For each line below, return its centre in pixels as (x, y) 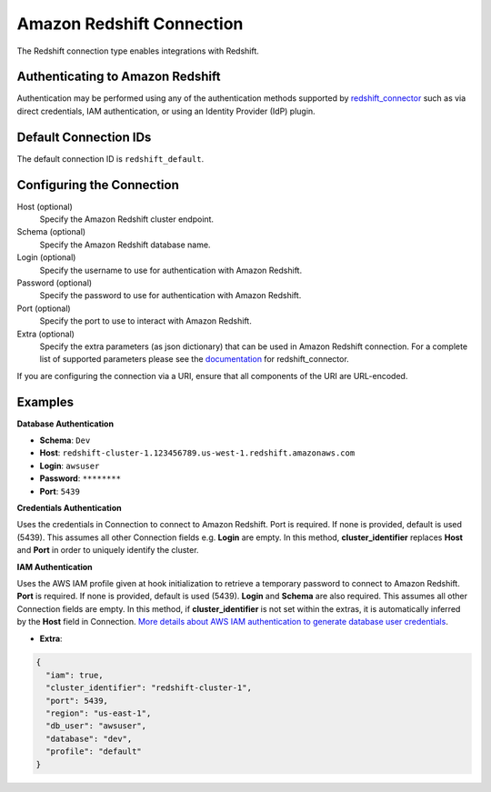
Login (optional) (46, 257)
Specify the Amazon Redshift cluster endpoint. (126, 219)
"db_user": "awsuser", (96, 726)
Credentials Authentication (69, 507)
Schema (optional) (51, 232)
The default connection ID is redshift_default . (110, 158)
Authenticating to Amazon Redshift (119, 77)
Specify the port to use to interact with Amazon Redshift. (145, 321)
